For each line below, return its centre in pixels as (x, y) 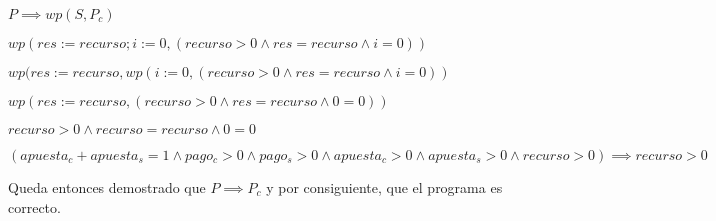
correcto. (34, 206)
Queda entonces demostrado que (107, 187)
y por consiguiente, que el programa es (384, 187)
